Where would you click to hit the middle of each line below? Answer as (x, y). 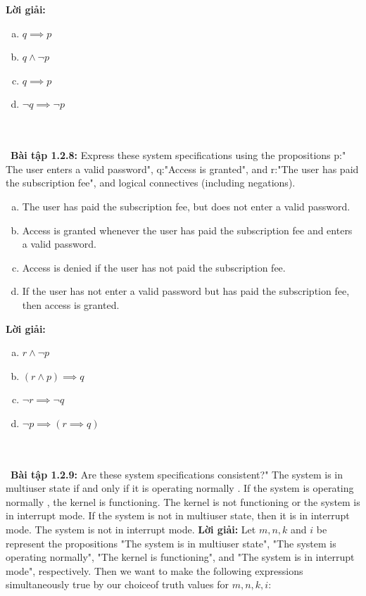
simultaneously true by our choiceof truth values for (117, 584)
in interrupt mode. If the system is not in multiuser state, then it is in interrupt (178, 515)
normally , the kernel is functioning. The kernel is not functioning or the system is (183, 501)
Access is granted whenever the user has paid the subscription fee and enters (187, 230)
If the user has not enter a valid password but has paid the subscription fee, (186, 291)
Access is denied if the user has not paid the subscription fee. (154, 267)
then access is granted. (71, 304)
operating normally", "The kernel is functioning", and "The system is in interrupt (180, 557)
